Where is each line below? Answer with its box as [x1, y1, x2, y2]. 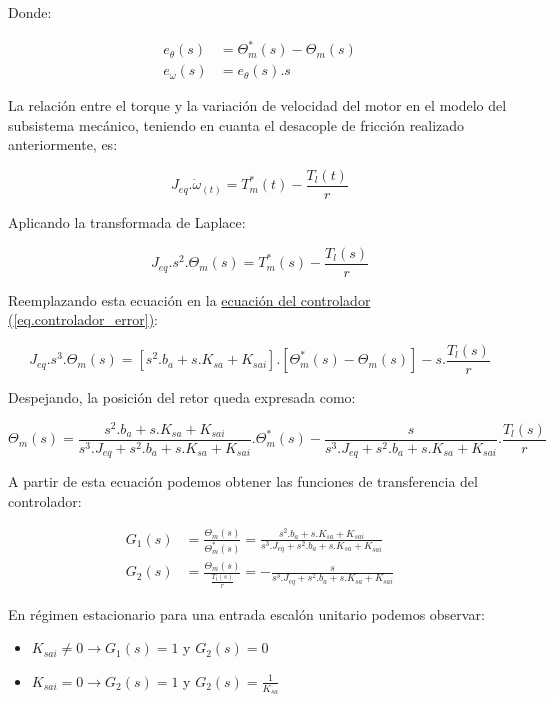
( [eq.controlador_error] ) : [8, 309, 158, 330]
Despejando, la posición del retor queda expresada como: [8, 386, 356, 407]
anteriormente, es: [8, 134, 118, 155]
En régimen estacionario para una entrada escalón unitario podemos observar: [8, 603, 485, 624]
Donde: [8, 2, 52, 22]
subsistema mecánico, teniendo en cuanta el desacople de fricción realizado [8, 114, 465, 135]
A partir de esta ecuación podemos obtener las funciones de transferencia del [8, 471, 478, 492]
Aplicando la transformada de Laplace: [8, 212, 246, 232]
